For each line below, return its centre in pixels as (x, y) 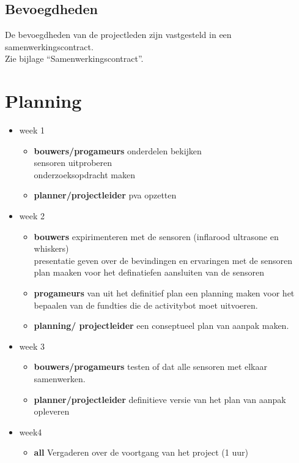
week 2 (32, 216)
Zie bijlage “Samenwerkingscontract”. (74, 58)
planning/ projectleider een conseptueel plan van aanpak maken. (161, 326)
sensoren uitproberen (73, 163)
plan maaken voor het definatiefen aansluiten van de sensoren (149, 272)
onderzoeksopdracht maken (85, 174)
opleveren (52, 411)
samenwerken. (60, 379)
